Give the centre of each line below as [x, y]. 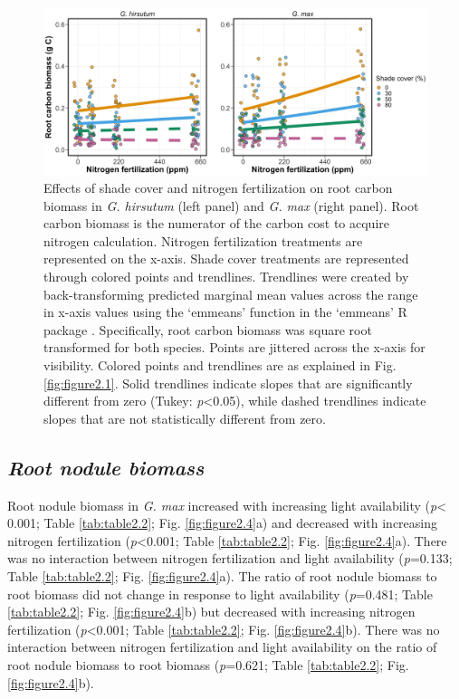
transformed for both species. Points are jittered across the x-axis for [234, 347]
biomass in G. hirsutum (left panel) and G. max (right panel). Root [231, 205]
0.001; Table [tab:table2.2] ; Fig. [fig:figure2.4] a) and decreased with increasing [222, 523]
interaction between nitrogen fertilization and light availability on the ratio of [222, 647]
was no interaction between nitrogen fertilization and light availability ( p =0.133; [230, 558]
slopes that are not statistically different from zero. [185, 418]
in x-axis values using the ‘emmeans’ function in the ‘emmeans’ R [225, 312]
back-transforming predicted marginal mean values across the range [231, 294]
